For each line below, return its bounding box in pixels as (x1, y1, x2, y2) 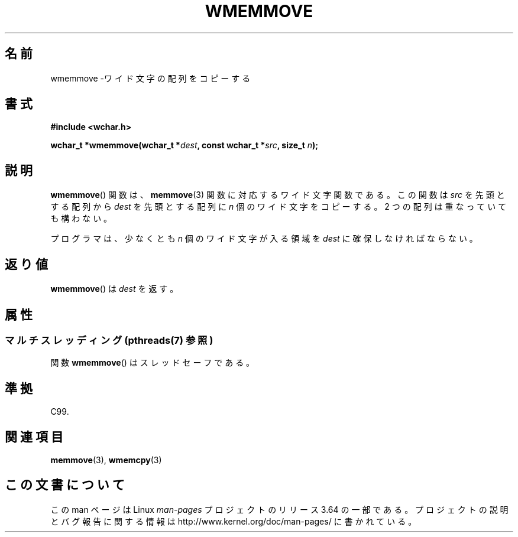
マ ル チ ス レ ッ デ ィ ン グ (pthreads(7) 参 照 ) (5, 334, 213, 346)
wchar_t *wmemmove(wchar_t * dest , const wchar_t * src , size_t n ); (50, 140, 319, 151)
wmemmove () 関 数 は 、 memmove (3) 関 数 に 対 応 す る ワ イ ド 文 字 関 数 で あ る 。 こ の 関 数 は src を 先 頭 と (50, 190, 505, 200)
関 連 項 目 (5, 429, 63, 444)
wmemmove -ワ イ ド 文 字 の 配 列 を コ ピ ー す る (50, 73, 251, 83)
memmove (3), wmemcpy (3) (50, 455, 162, 466)
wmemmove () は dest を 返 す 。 (50, 284, 179, 294)
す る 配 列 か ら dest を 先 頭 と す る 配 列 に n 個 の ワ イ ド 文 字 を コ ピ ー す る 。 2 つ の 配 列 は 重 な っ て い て (50, 201, 507, 212)
